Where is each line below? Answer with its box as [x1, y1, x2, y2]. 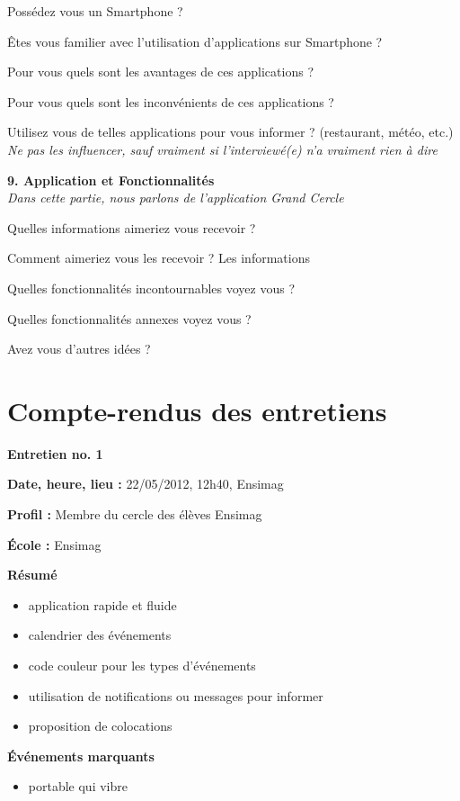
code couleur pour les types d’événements [28, 656, 256, 674]
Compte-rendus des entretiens [7, 391, 387, 428]
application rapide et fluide [28, 595, 177, 614]
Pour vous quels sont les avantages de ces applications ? [7, 62, 314, 81]
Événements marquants [7, 746, 155, 765]
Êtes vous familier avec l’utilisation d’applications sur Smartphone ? [7, 31, 383, 50]
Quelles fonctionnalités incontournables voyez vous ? [7, 278, 296, 297]
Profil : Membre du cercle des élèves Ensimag [7, 505, 262, 524]
